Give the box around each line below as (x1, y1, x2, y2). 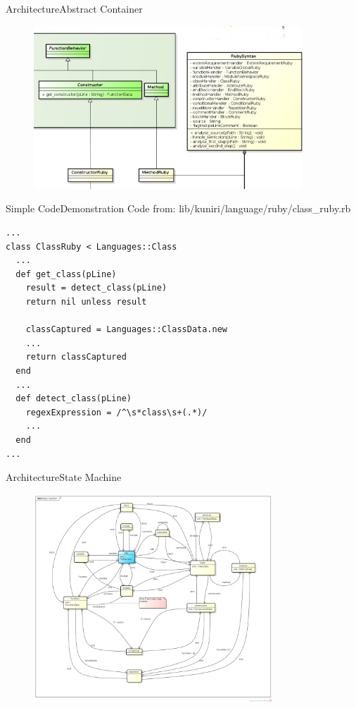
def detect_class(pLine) (15, 393, 132, 404)
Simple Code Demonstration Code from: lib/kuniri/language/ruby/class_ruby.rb (6, 201, 351, 216)
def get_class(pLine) (15, 269, 117, 279)
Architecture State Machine (6, 470, 122, 484)
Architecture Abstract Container (6, 1, 143, 16)
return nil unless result (25, 297, 147, 307)
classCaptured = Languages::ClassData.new (25, 324, 227, 335)
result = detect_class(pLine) (25, 283, 167, 293)
